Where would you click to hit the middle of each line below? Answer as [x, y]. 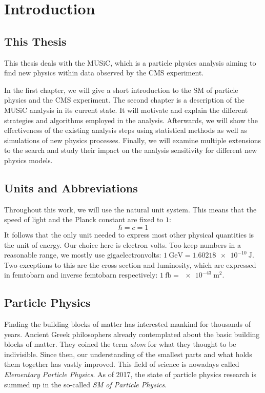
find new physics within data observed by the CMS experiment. [104, 73]
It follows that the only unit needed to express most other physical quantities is [129, 234]
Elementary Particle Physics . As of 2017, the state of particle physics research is [130, 374]
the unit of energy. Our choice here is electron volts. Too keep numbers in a [123, 244]
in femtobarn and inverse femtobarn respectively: [81, 275]
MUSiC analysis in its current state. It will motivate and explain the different [126, 110]
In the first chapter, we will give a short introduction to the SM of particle [121, 90]
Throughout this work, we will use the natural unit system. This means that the [130, 209]
